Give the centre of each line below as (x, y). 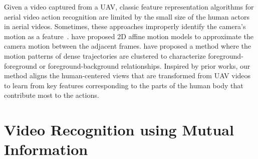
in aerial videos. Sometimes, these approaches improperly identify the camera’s (125, 26)
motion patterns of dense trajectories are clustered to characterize (105, 55)
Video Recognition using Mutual (119, 130)
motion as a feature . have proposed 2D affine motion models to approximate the (129, 36)
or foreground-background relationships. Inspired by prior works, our (145, 65)
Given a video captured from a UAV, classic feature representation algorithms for (129, 7)
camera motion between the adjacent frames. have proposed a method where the (127, 46)
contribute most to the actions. (52, 95)
